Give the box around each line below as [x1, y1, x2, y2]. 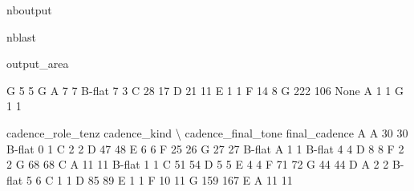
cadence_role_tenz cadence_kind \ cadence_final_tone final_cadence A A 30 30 [6, 124, 408, 141]
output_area [6, 55, 69, 72]
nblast [6, 28, 37, 45]
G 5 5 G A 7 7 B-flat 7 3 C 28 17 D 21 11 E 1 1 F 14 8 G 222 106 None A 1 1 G [6, 82, 404, 98]
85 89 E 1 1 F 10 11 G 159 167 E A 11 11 [87, 171, 293, 188]
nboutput [6, 2, 52, 18]
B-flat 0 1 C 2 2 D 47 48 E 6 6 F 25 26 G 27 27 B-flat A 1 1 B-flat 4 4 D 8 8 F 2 [6, 140, 404, 157]
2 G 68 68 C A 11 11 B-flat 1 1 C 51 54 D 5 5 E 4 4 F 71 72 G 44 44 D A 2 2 [6, 156, 389, 173]
